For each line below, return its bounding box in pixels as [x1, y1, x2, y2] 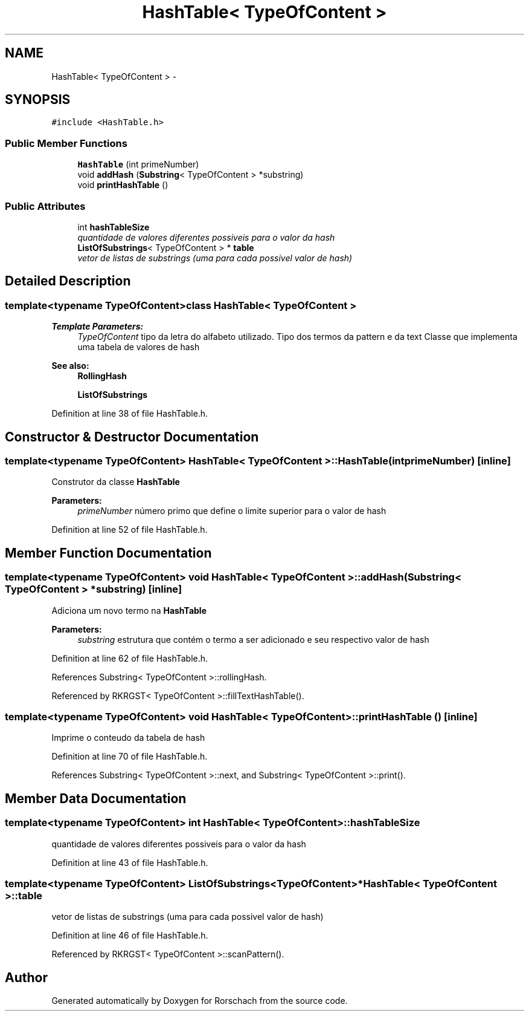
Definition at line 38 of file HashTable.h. [51, 408, 208, 419]
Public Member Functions [5, 137, 127, 149]
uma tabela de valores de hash [77, 342, 200, 353]
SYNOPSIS [5, 92, 71, 108]
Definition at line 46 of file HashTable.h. [51, 930, 208, 941]
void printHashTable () [77, 180, 168, 190]
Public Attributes [5, 200, 86, 212]
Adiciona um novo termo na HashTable [51, 605, 207, 616]
